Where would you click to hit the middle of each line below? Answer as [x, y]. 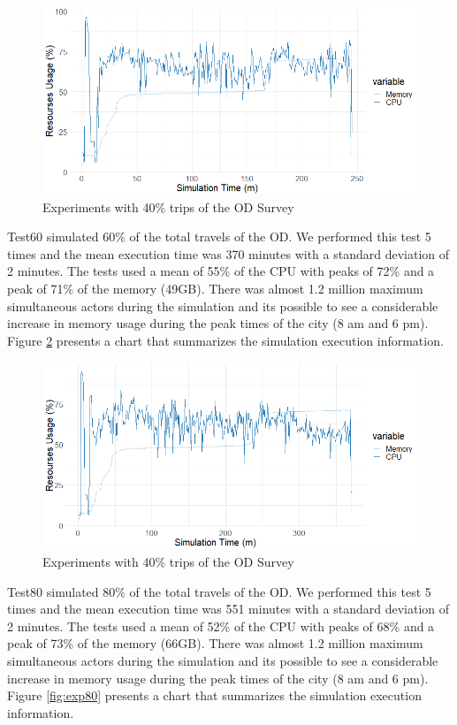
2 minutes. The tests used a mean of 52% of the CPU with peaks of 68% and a [221, 626]
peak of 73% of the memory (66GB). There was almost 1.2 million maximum [215, 643]
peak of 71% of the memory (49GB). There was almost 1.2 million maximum [215, 288]
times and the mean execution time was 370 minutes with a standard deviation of [228, 253]
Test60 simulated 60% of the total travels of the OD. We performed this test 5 [219, 237]
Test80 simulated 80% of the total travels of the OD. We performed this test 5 [219, 591]
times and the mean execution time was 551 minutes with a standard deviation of [228, 609]
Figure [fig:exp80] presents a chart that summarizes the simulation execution [214, 695]
